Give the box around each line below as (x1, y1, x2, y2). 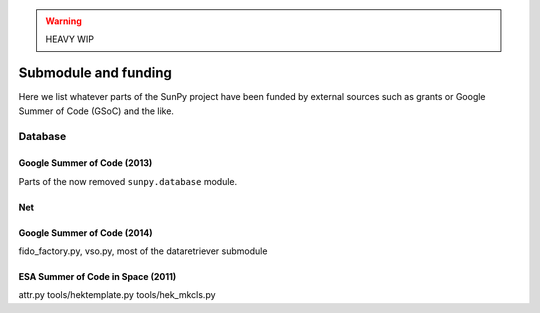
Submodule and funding (18, 65, 172, 82)
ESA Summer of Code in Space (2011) (18, 271, 177, 283)
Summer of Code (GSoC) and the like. (18, 105, 175, 117)
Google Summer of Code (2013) (18, 157, 153, 169)
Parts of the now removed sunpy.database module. (18, 175, 238, 187)
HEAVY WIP (45, 33, 95, 45)
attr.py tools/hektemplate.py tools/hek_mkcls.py (18, 289, 216, 301)
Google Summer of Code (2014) (18, 226, 153, 239)
